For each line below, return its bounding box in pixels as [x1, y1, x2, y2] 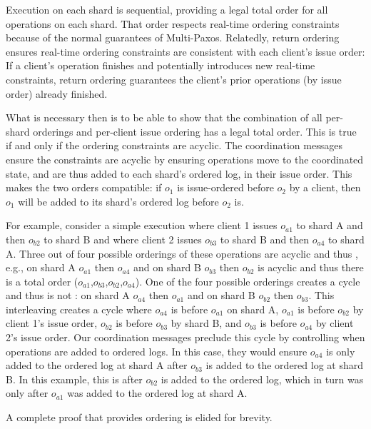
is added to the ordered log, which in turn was [161, 371, 364, 386]
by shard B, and [171, 316, 242, 330]
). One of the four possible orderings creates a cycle [135, 273, 360, 288]
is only [326, 343, 355, 358]
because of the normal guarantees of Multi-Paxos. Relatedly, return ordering [6, 30, 340, 45]
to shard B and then [220, 231, 310, 246]
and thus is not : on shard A [6, 288, 130, 303]
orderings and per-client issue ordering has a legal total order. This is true [33, 123, 357, 138]
